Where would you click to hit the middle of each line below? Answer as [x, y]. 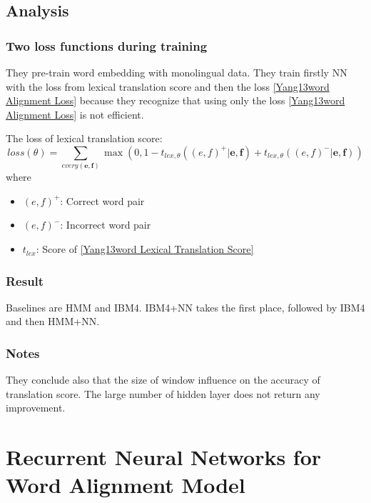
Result [25, 280]
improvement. [36, 408]
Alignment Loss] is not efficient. [75, 114]
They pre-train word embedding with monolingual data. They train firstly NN [177, 72]
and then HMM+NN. [53, 321]
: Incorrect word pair [106, 225]
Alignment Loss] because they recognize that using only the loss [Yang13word [176, 100]
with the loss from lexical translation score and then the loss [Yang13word [168, 86]
